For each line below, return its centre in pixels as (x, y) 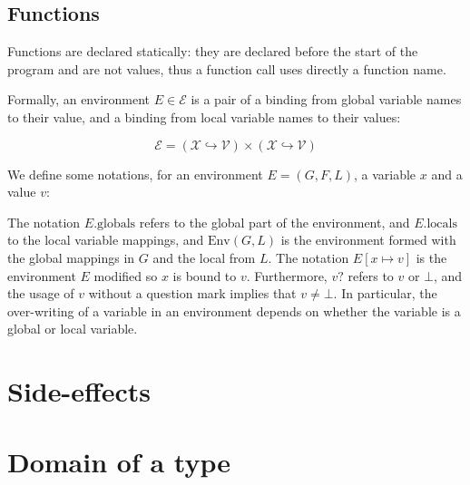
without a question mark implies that (192, 293)
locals (442, 223)
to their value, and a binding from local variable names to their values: (204, 116)
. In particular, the (385, 293)
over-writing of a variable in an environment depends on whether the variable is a (234, 310)
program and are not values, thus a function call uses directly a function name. (227, 68)
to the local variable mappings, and (106, 240)
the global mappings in (71, 257)
